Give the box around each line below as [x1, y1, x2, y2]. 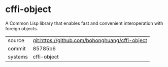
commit [8, 45, 26, 52]
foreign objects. [5, 25, 38, 31]
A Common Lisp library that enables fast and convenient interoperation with [5, 20, 163, 26]
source [8, 37, 24, 44]
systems [8, 53, 28, 60]
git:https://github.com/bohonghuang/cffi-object [32, 37, 147, 44]
